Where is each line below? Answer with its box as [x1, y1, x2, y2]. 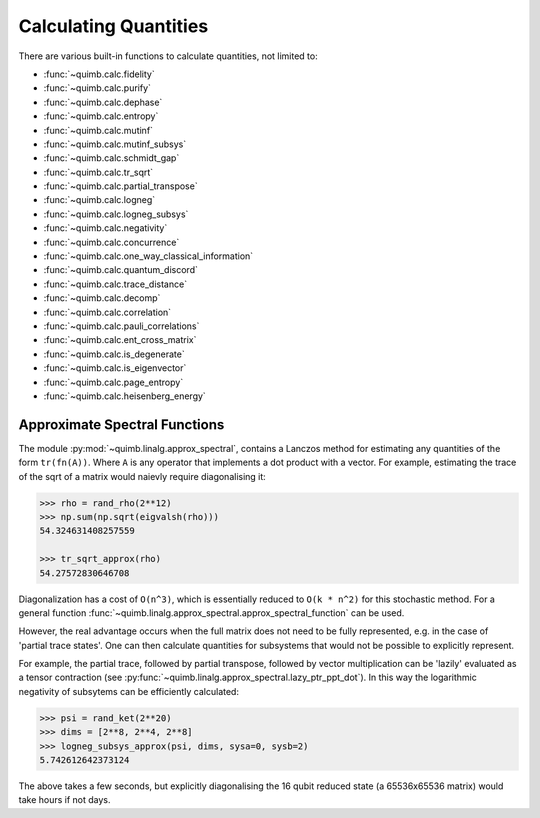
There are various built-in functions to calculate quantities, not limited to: [18, 50, 319, 62]
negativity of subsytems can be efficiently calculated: [18, 685, 240, 697]
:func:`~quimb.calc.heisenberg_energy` [43, 390, 207, 402]
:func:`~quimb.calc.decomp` [43, 292, 161, 304]
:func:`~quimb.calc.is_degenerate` [43, 348, 185, 360]
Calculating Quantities [18, 15, 209, 37]
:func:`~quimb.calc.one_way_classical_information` [43, 250, 254, 262]
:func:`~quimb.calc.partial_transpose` [43, 180, 199, 192]
